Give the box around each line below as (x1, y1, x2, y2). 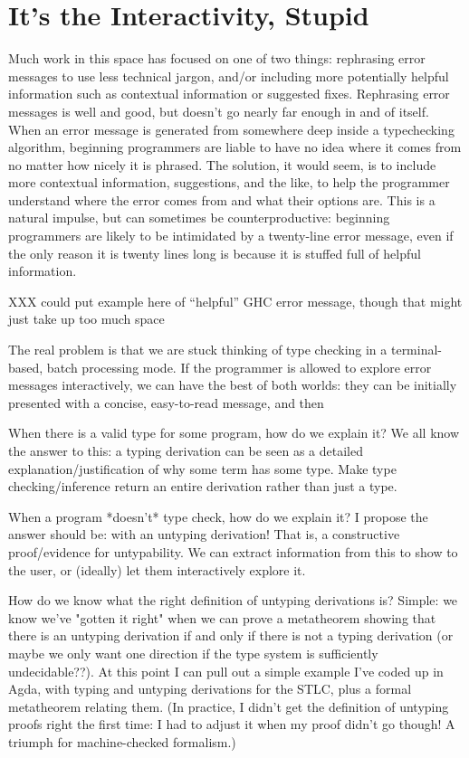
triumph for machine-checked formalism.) (8, 732, 236, 751)
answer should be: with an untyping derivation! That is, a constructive (8, 525, 400, 544)
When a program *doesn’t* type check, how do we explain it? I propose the (8, 507, 428, 526)
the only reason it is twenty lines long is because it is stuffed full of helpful (8, 243, 421, 262)
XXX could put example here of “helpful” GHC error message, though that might (8, 291, 463, 310)
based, (8, 357, 43, 376)
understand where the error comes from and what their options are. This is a (8, 190, 435, 209)
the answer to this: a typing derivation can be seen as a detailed (8, 441, 363, 460)
